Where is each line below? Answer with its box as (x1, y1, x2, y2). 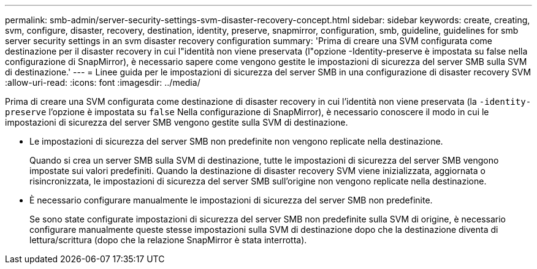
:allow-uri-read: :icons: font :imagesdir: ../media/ (5, 77, 200, 88)
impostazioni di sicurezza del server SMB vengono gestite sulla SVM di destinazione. (5, 117, 348, 127)
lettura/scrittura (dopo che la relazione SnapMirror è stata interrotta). (29, 235, 307, 245)
